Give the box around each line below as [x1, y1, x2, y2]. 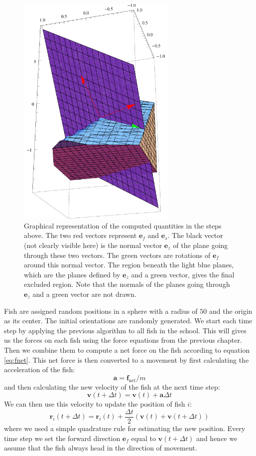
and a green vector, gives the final [131, 269, 235, 279]
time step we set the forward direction [4, 433, 121, 443]
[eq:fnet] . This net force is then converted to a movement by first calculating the [4, 354, 249, 365]
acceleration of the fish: [4, 364, 75, 375]
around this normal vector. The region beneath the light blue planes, [24, 259, 234, 270]
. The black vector [167, 230, 223, 240]
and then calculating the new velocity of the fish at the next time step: [4, 381, 220, 392]
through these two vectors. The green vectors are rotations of [24, 249, 211, 260]
